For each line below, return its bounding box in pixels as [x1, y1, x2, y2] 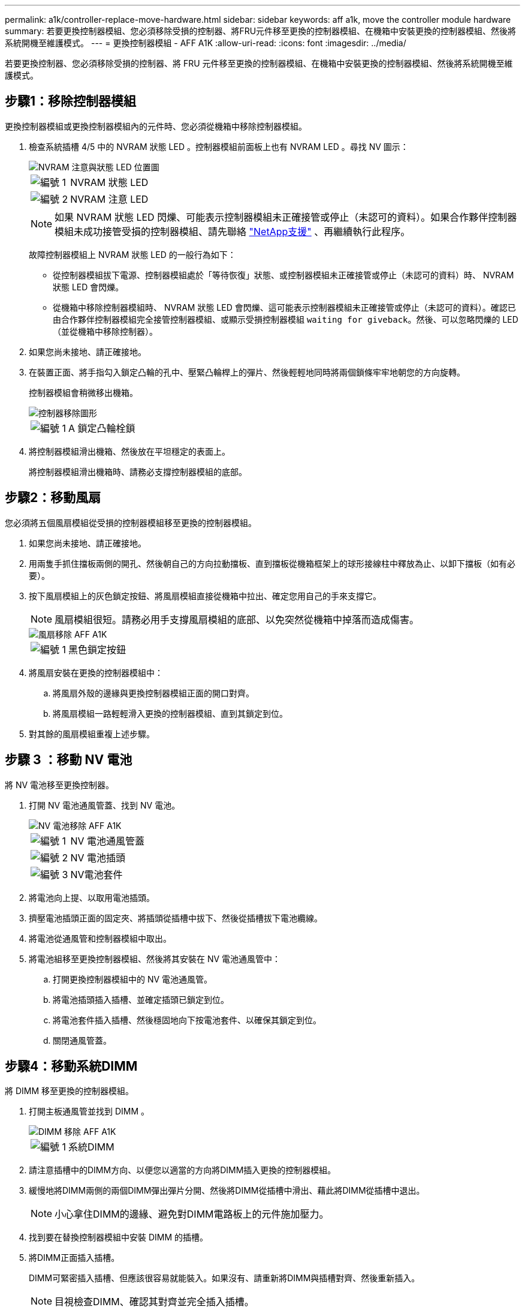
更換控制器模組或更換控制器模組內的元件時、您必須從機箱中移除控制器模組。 [5, 121, 307, 131]
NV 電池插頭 [70, 851, 125, 864]
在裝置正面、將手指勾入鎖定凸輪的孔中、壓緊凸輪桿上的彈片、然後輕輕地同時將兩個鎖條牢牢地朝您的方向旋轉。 [29, 366, 465, 377]
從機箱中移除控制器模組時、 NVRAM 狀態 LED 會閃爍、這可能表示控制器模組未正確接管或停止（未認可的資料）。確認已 [53, 302, 516, 313]
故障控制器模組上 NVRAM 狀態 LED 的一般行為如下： [29, 249, 236, 260]
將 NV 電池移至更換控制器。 [5, 779, 114, 790]
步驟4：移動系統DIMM [5, 1058, 138, 1074]
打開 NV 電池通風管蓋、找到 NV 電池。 [29, 800, 180, 810]
